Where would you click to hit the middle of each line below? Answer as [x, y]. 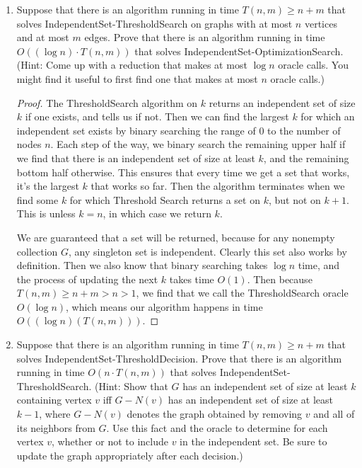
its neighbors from [56, 427]
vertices [321, 23]
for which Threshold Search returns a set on [165, 199]
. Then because [280, 279]
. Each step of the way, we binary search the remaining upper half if [198, 144]
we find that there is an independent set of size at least [136, 158]
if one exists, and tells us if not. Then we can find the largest [157, 116]
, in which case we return [157, 213]
